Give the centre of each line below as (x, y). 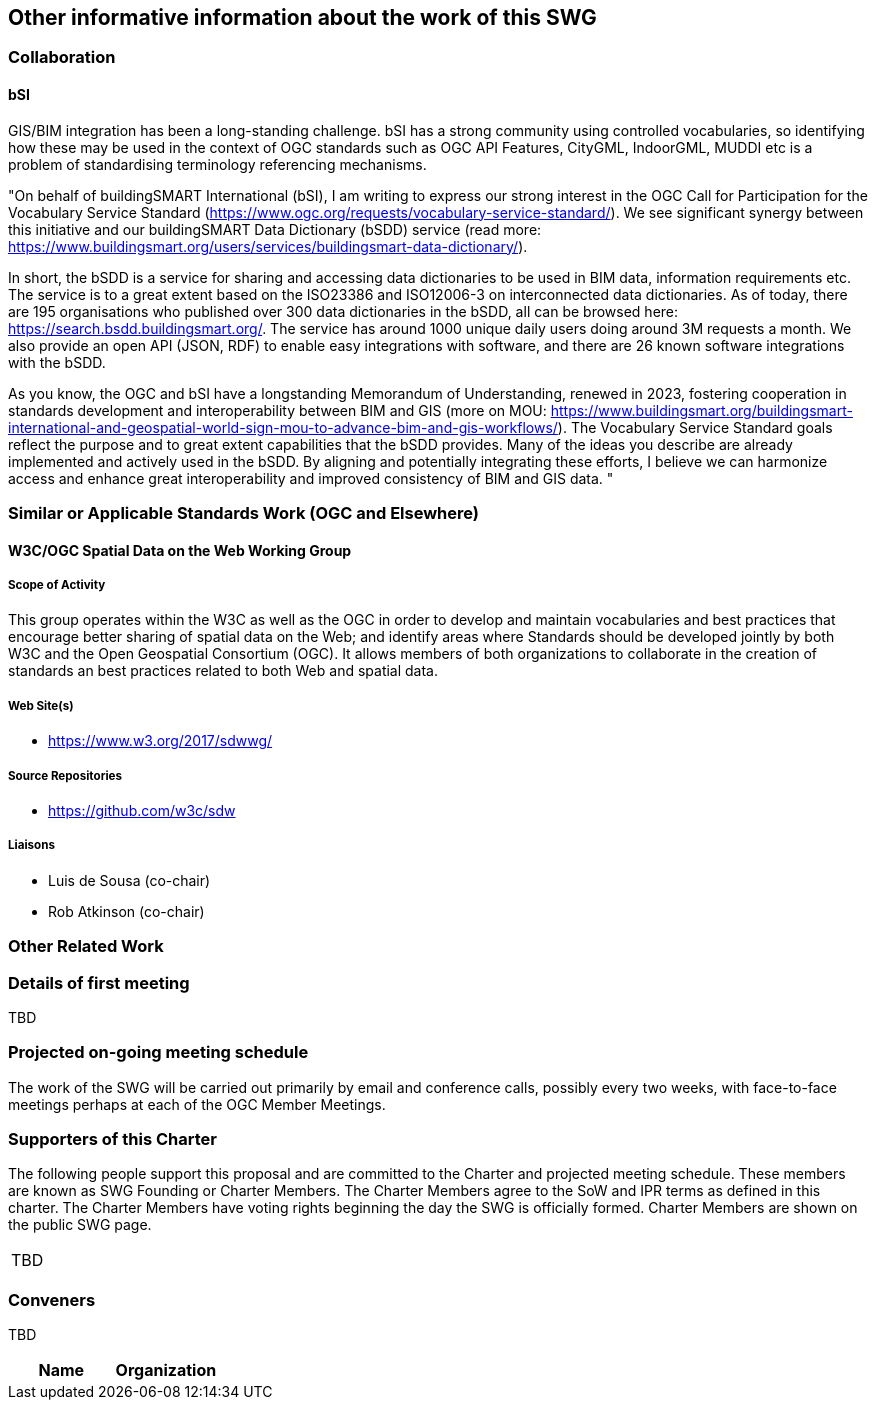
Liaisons (31, 845)
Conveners (52, 1299)
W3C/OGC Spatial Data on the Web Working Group (180, 550)
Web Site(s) (41, 705)
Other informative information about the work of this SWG (302, 17)
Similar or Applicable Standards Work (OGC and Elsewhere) (244, 513)
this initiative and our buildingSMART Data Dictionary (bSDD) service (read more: (275, 229)
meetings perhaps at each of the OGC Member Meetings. (197, 1104)
